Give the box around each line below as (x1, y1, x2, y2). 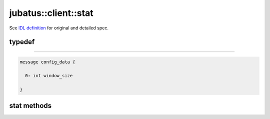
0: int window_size (25, 73, 73, 79)
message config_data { (19, 59, 75, 65)
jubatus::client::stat (9, 7, 93, 18)
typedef (9, 38, 35, 46)
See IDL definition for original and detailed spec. (9, 25, 109, 31)
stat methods (9, 101, 52, 110)
